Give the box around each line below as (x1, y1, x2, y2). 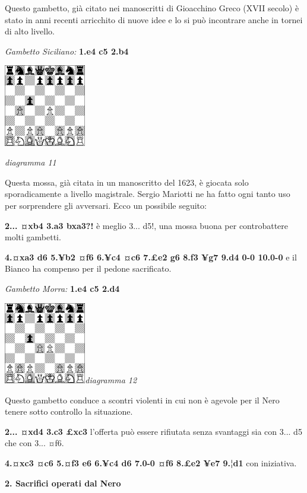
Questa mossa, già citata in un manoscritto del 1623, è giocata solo (5, 176, 249, 188)
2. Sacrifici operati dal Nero (5, 476, 121, 489)
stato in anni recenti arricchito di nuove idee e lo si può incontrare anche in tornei (5, 13, 303, 26)
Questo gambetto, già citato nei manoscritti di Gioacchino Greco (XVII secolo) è (5, 2, 299, 14)
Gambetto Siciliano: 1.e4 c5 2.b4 (5, 44, 129, 57)
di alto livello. (5, 25, 55, 37)
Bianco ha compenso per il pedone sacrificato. (5, 262, 172, 275)
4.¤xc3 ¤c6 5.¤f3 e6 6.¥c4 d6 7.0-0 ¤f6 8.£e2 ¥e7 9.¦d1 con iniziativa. (5, 456, 297, 469)
